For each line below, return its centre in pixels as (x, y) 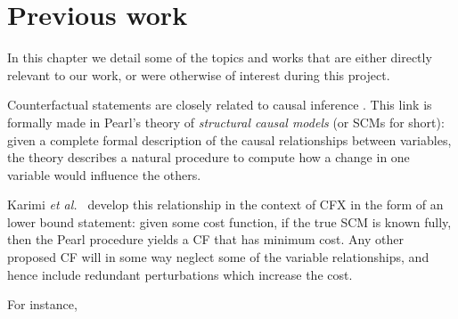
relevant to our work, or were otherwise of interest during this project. (199, 74)
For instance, (42, 304)
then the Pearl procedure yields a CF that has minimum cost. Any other (205, 239)
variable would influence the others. (104, 174)
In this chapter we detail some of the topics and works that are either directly (220, 57)
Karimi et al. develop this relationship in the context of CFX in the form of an (225, 204)
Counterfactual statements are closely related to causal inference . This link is (220, 105)
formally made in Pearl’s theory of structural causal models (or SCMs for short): (226, 122)
